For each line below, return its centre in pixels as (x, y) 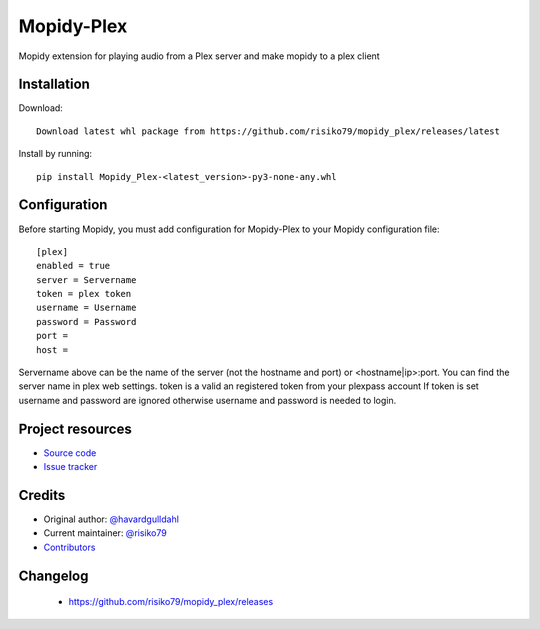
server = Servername (86, 279)
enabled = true (73, 266)
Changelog (53, 575)
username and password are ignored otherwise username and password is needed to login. (207, 400)
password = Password (86, 321)
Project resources (75, 428)
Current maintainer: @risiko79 (105, 533)
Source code (70, 452)
